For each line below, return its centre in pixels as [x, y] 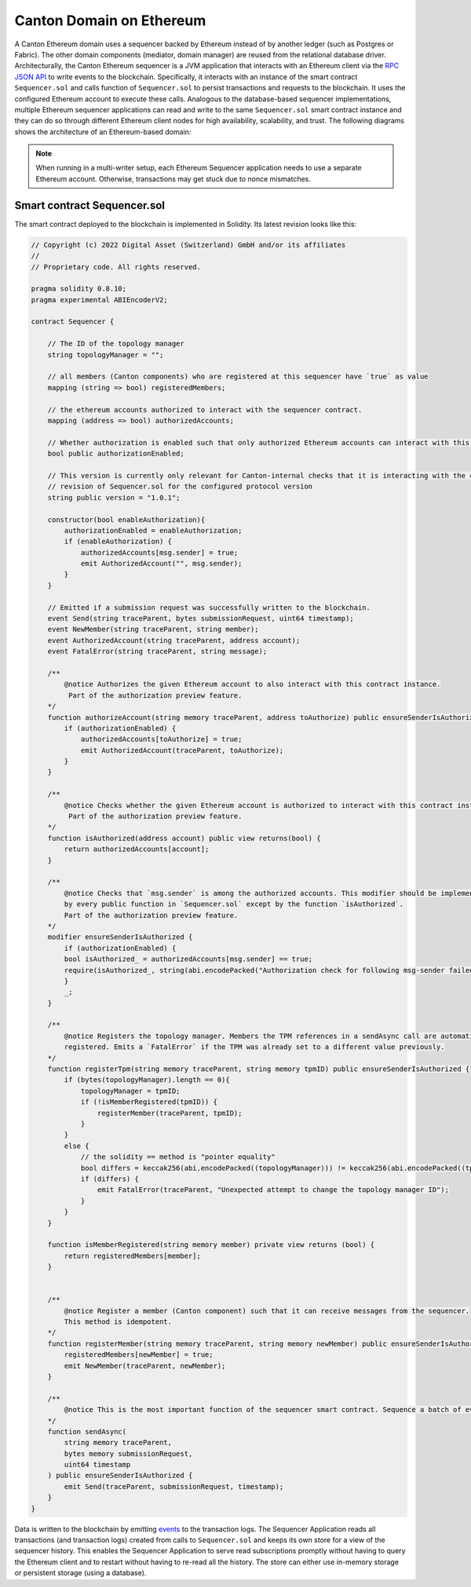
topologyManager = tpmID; [130, 1091]
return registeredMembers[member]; [133, 1256]
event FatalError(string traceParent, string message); [157, 651]
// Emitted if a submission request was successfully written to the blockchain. [209, 607]
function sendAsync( [87, 1432]
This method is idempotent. [118, 1322]
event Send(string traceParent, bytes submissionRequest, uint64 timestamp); [201, 619]
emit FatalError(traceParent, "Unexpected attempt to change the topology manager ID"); [273, 1190]
